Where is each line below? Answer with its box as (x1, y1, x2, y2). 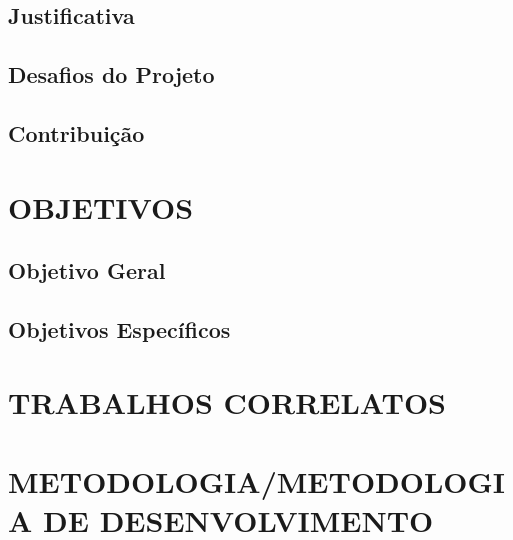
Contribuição (8, 117, 145, 148)
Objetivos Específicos (8, 313, 231, 344)
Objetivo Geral (8, 255, 166, 286)
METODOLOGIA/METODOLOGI (8, 460, 506, 501)
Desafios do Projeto (8, 59, 215, 90)
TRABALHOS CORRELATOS (8, 382, 446, 423)
